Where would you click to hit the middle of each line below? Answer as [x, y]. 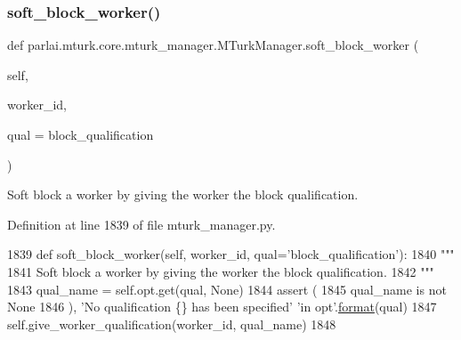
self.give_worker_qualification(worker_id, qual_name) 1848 [172, 324]
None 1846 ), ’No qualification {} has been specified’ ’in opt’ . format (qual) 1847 [222, 307]
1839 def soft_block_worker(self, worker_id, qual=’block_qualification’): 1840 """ [231, 254]
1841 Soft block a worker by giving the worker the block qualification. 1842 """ [221, 271]
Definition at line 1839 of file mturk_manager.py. [142, 224]
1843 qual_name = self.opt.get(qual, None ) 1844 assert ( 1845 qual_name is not [227, 289]
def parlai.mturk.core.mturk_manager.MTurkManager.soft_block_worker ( [213, 45]
